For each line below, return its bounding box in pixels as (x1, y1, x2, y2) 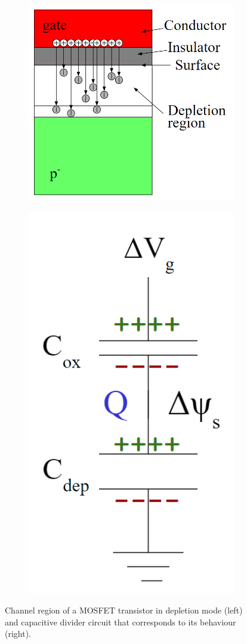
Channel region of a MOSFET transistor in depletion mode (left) (5, 604, 243, 616)
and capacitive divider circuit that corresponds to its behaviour (5, 615, 236, 628)
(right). (5, 627, 32, 640)
